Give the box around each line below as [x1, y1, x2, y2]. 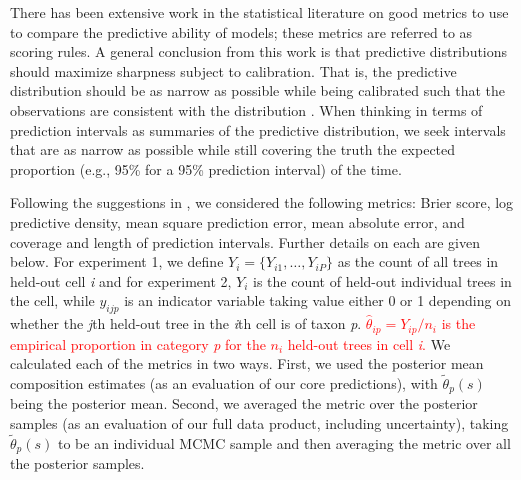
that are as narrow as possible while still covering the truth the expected [10, 139, 456, 160]
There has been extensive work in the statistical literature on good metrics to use [10, 2, 509, 22]
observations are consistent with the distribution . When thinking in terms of [10, 99, 483, 120]
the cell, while [10, 290, 95, 311]
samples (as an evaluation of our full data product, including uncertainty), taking [10, 413, 509, 434]
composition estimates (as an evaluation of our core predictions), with [10, 372, 438, 393]
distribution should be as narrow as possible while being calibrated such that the [10, 80, 506, 101]
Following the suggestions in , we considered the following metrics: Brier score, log [10, 192, 514, 213]
